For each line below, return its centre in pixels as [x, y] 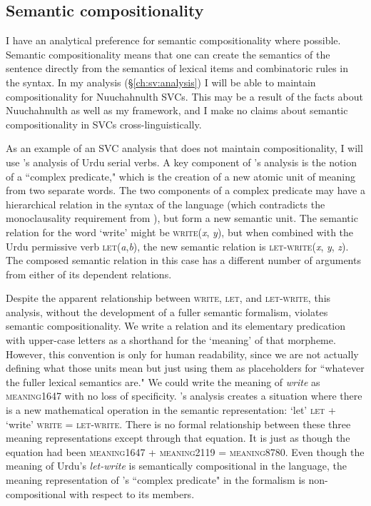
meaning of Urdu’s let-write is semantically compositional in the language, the [177, 466]
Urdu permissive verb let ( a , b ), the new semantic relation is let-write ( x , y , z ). [177, 246]
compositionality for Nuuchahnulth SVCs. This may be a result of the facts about [184, 96]
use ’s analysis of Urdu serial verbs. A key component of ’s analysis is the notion [182, 162]
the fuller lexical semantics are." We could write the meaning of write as [163, 381]
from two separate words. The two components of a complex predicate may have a [185, 190]
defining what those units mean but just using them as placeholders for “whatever [185, 368]
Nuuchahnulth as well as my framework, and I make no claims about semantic [177, 110]
